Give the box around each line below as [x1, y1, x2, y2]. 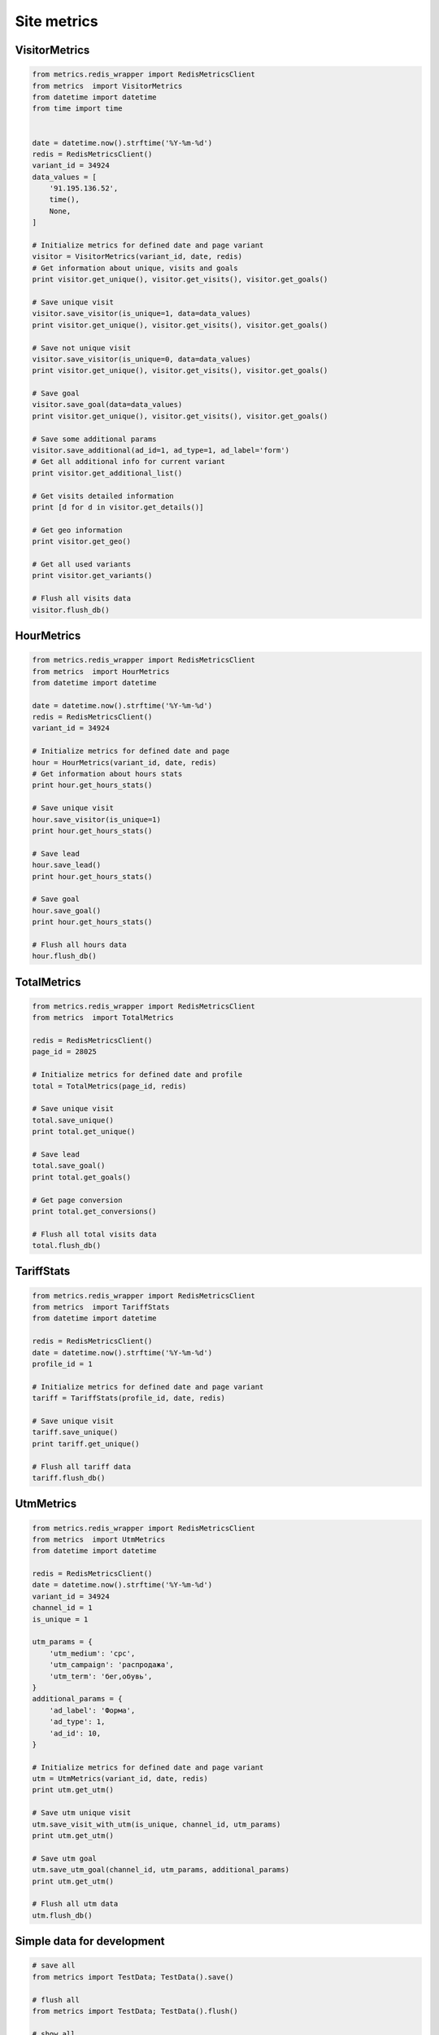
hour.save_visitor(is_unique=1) [32, 815, 162, 824]
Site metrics [15, 12, 98, 30]
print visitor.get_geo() [32, 537, 132, 546]
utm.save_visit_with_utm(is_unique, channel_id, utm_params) [32, 1819, 281, 1829]
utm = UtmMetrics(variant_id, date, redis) [32, 1775, 209, 1783]
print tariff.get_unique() [32, 1439, 140, 1448]
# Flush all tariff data [32, 1462, 132, 1471]
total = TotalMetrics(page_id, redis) [32, 1081, 187, 1091]
